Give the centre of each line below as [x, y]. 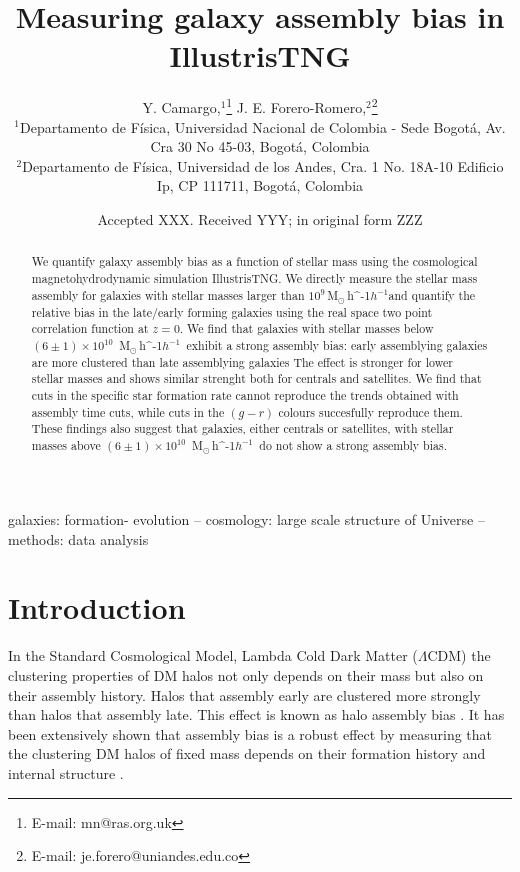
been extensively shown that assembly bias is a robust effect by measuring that [250, 733]
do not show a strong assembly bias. [353, 445]
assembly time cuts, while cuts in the [128, 411]
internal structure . [66, 772]
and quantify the [432, 294]
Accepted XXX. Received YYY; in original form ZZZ [260, 218]
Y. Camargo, [181, 106]
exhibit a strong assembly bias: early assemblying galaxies [337, 344]
